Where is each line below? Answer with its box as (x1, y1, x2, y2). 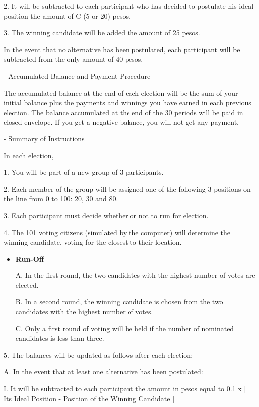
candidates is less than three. (15, 333, 104, 343)
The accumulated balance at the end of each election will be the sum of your (4, 87, 238, 98)
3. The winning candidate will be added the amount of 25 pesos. (4, 27, 200, 38)
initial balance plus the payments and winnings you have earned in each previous (4, 97, 251, 108)
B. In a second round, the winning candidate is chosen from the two (15, 296, 223, 307)
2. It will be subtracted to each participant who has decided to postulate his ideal (4, 1, 254, 11)
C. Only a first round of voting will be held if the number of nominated (15, 323, 234, 333)
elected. (15, 279, 39, 290)
